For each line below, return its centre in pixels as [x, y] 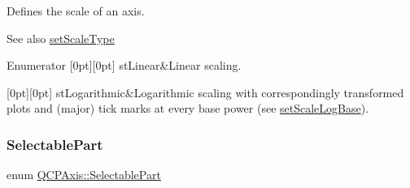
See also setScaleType [61, 38]
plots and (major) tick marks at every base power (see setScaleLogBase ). [188, 108]
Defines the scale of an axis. [76, 11]
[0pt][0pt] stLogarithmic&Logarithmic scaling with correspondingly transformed [205, 92]
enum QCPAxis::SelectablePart [84, 175]
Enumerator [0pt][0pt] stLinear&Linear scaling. [124, 65]
